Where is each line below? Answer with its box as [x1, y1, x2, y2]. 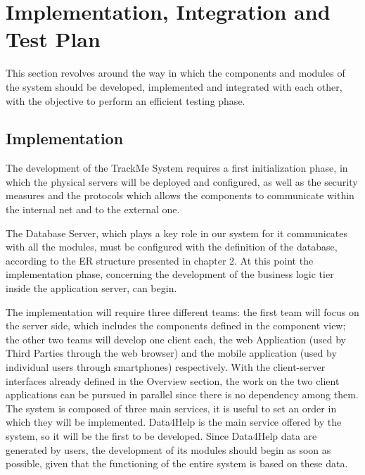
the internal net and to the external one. [6, 202, 180, 217]
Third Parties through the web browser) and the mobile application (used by [6, 346, 337, 360]
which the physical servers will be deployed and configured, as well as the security [6, 174, 358, 189]
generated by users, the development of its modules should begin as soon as [6, 442, 331, 457]
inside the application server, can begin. [6, 281, 177, 296]
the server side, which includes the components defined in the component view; [6, 318, 346, 333]
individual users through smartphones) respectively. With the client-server [6, 360, 326, 374]
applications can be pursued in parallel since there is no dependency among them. [6, 387, 359, 402]
